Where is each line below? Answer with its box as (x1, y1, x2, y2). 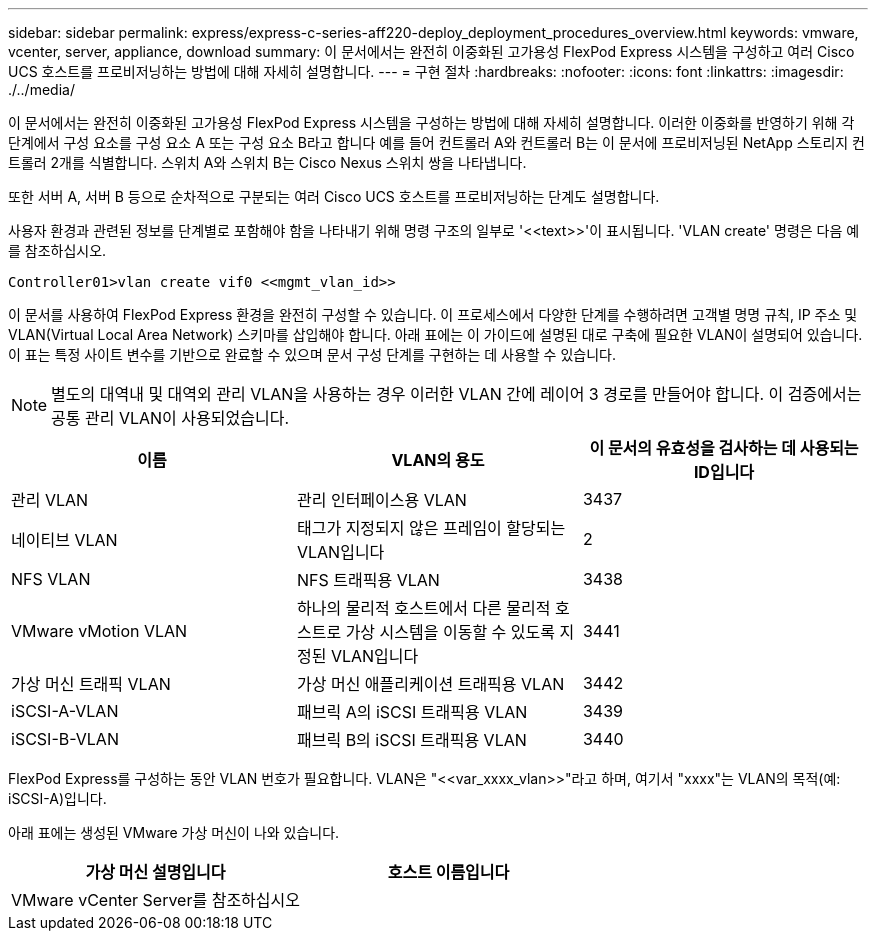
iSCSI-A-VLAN (11, 701, 119, 721)
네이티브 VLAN (11, 530, 118, 550)
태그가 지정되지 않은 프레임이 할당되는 (296, 518, 566, 538)
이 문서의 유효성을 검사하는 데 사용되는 (589, 438, 859, 458)
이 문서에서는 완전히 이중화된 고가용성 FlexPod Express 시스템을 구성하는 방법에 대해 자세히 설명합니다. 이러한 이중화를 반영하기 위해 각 (8, 114, 855, 131)
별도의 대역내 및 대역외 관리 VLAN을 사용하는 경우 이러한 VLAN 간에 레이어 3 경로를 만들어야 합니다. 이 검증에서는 (51, 384, 862, 404)
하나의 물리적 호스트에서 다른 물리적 (296, 598, 551, 618)
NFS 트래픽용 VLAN (296, 570, 440, 590)
